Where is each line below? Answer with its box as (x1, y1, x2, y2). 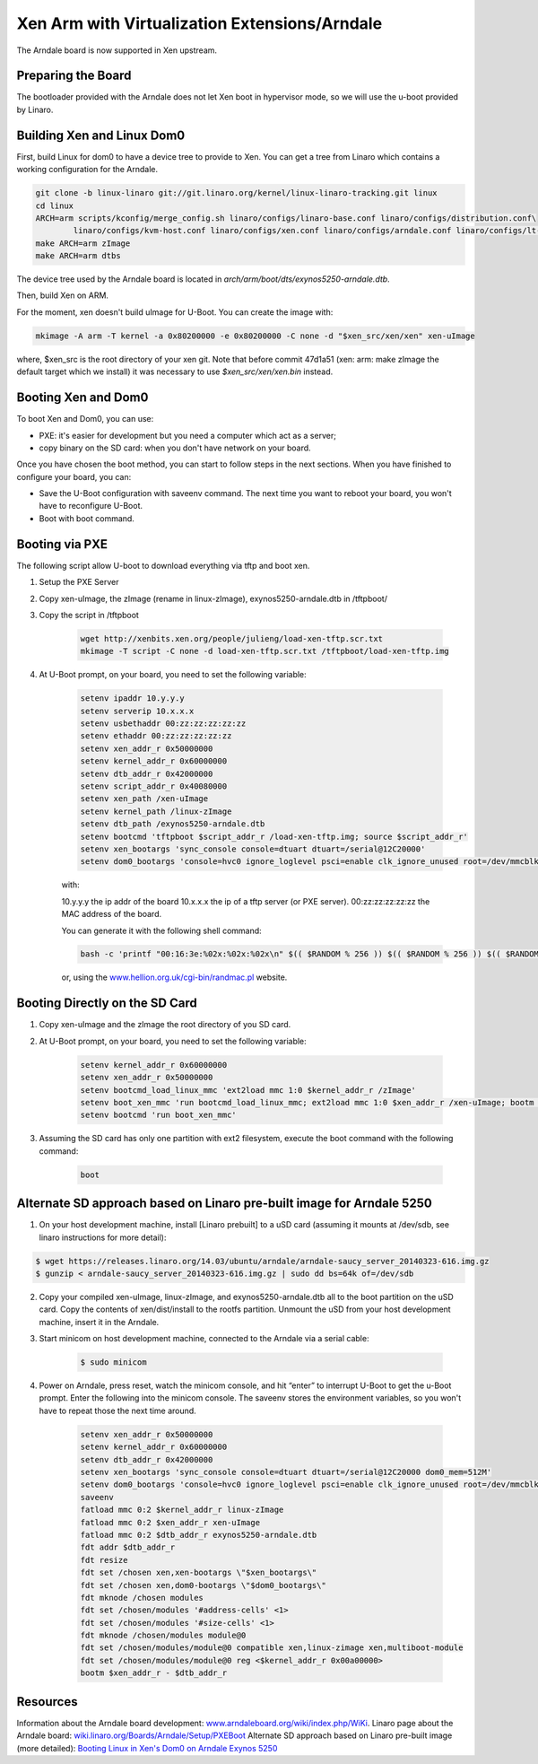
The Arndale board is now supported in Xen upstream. (16, 45, 218, 56)
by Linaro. (16, 104, 54, 115)
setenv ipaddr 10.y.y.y (80, 694, 186, 703)
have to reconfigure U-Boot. (39, 501, 143, 511)
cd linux (35, 200, 74, 211)
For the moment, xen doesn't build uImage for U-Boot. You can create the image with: (16, 306, 334, 318)
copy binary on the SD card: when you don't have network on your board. (39, 442, 311, 453)
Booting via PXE (16, 537, 108, 552)
